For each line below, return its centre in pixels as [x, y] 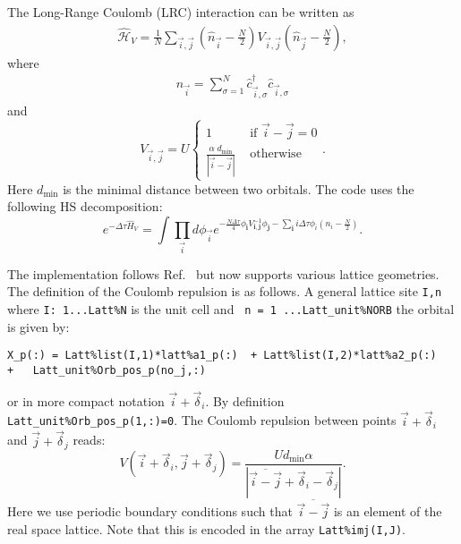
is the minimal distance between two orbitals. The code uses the [239, 188]
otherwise [276, 154]
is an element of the [388, 511]
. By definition [245, 400]
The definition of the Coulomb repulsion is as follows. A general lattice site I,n [225, 291]
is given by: [38, 326]
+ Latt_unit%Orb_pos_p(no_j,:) [107, 370]
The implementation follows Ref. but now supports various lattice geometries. [223, 273]
